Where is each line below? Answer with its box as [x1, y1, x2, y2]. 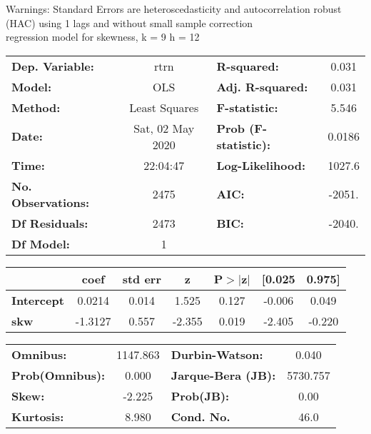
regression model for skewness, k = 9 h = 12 [6, 29, 200, 44]
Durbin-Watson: [171, 345, 263, 363]
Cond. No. [171, 408, 230, 425]
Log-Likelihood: [216, 156, 306, 173]
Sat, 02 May [133, 119, 195, 136]
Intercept [11, 291, 64, 308]
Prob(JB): [171, 387, 230, 404]
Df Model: [11, 235, 70, 252]
